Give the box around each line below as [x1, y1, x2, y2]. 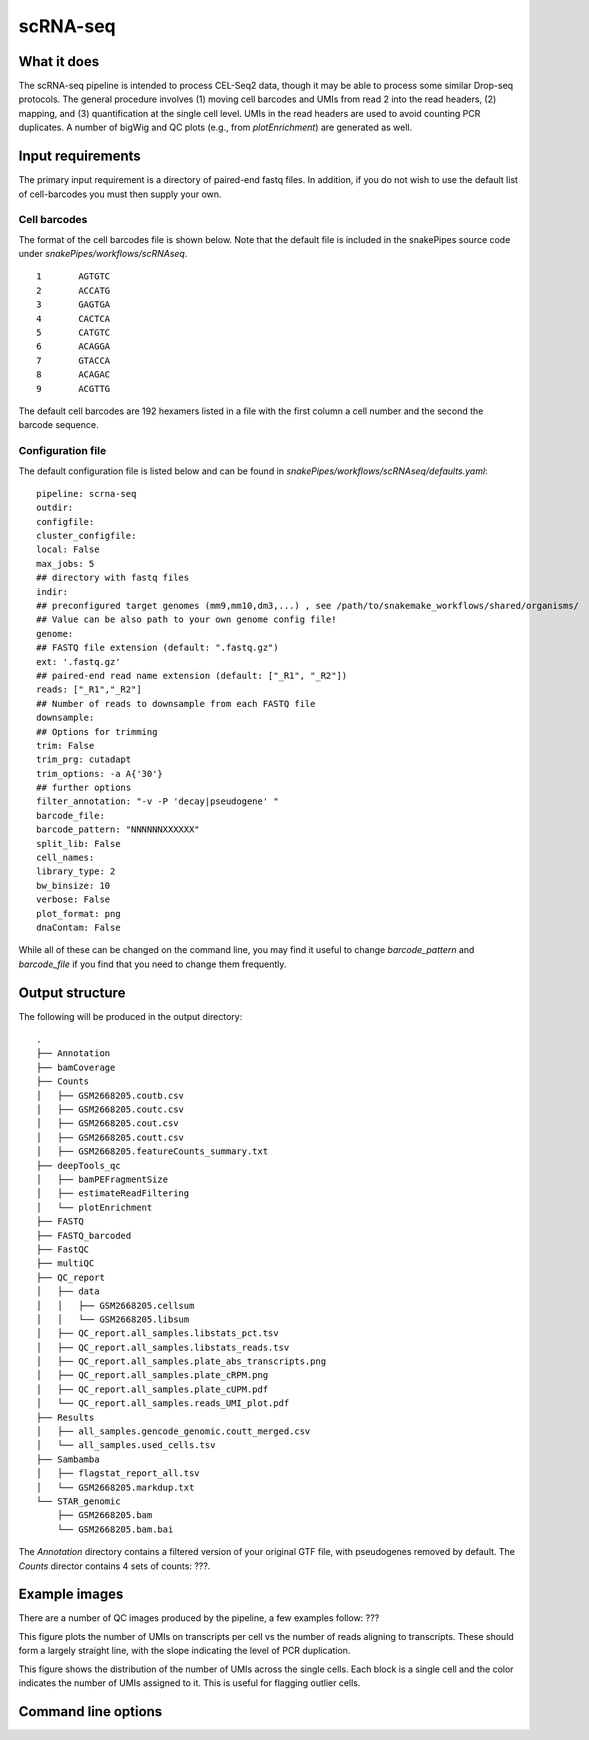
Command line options [18, 1703, 163, 1720]
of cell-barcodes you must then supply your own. [18, 188, 222, 200]
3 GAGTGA [36, 299, 111, 310]
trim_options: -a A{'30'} [36, 768, 164, 779]
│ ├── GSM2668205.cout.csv [36, 1118, 179, 1129]
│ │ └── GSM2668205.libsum [36, 1313, 190, 1325]
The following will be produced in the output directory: [18, 1010, 243, 1022]
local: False [36, 544, 100, 555]
